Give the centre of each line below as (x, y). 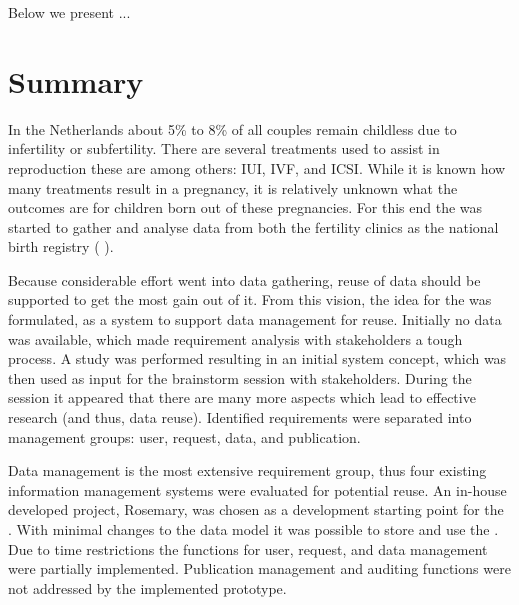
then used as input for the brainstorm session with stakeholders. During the (240, 377)
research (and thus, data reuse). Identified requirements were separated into (240, 417)
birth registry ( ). (61, 246)
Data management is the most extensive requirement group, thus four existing (247, 470)
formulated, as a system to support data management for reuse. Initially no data (255, 319)
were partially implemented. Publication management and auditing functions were (259, 568)
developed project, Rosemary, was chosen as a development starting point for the (256, 509)
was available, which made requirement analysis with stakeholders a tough (235, 338)
